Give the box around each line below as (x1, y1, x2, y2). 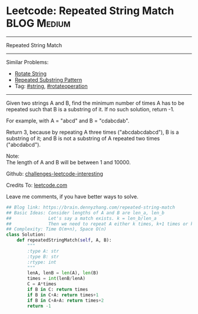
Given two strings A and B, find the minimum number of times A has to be (6, 99, 184, 107)
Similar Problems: (6, 58, 49, 65)
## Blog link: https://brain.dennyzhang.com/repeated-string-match (6, 204, 176, 210)
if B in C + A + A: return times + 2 (27, 298, 104, 303)
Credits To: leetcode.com (6, 181, 68, 189)
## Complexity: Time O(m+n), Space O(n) (6, 226, 107, 232)
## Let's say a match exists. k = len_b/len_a (6, 215, 157, 222)
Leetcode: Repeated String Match (6, 4, 174, 18)
